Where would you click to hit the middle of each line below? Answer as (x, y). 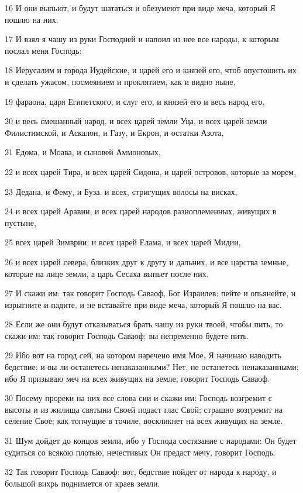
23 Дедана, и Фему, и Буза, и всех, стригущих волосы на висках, (121, 191)
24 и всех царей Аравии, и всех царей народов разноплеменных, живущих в (141, 211)
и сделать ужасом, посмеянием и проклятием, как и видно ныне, (120, 81)
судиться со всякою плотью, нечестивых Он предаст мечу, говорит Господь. (140, 452)
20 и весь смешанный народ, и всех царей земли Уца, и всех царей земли (136, 121)
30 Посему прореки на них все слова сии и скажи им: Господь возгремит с (139, 398)
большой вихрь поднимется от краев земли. (82, 483)
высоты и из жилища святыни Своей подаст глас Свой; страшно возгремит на (144, 409)
